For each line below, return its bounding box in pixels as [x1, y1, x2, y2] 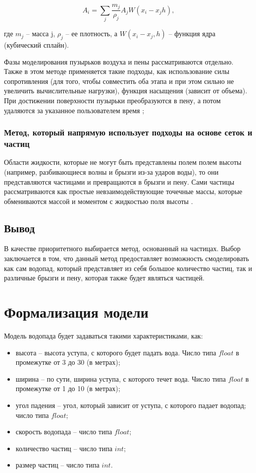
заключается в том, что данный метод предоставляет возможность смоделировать [4, 253, 249, 264]
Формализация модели [4, 302, 149, 322]
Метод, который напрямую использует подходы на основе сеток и [4, 126, 253, 138]
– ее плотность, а [65, 28, 118, 39]
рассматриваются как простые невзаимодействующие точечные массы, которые [4, 186, 243, 197]
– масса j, [26, 28, 55, 39]
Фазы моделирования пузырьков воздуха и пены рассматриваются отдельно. [4, 56, 234, 67]
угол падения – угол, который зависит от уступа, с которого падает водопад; [15, 400, 246, 410]
